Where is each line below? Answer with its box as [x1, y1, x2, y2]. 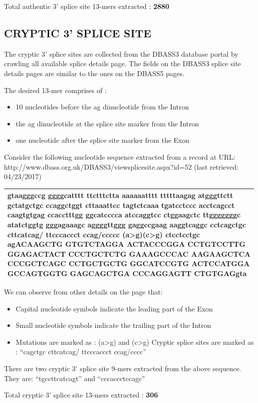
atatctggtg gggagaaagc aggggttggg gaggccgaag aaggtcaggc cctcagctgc [7, 219, 246, 230]
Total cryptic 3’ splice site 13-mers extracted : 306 [4, 390, 158, 400]
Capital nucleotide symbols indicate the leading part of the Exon [15, 303, 213, 313]
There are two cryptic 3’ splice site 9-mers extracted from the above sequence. [4, 363, 242, 374]
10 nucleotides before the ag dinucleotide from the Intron [15, 101, 189, 112]
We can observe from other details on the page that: [4, 287, 163, 297]
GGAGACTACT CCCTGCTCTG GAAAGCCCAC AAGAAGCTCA [7, 248, 251, 259]
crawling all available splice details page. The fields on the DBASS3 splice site [4, 58, 241, 69]
